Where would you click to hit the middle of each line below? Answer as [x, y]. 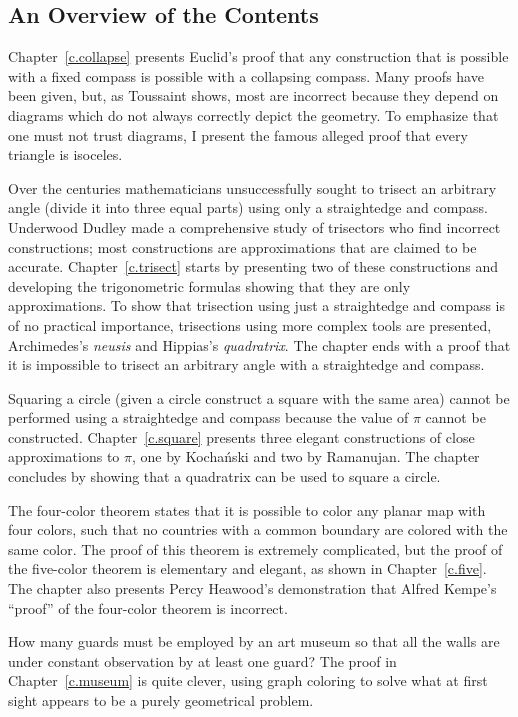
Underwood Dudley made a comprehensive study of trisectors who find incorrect [254, 226]
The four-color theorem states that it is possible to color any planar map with [247, 509]
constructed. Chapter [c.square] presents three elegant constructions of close [241, 436]
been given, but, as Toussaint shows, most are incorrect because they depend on [253, 95]
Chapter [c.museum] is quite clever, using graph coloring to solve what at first [248, 680]
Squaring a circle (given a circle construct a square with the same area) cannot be [259, 397]
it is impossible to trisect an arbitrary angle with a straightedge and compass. [246, 364]
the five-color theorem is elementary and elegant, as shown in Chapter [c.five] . [247, 568]
